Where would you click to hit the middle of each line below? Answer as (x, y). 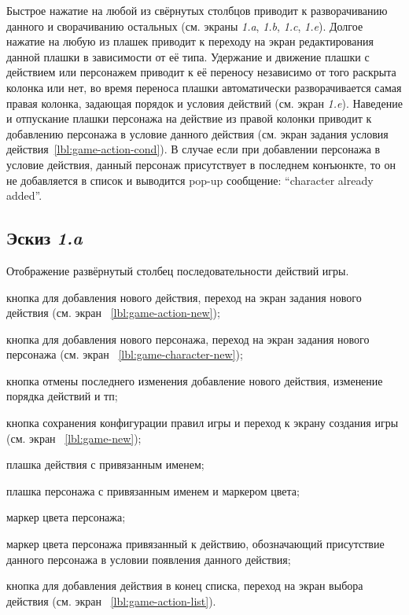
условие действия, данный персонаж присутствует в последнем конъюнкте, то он (201, 164)
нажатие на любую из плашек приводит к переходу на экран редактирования (190, 41)
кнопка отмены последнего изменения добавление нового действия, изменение (195, 380)
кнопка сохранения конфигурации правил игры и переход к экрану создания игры (203, 423)
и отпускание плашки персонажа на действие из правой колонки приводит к (189, 118)
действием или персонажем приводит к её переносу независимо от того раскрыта (201, 72)
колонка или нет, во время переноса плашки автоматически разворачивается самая (204, 87)
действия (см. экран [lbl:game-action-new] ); (113, 313)
